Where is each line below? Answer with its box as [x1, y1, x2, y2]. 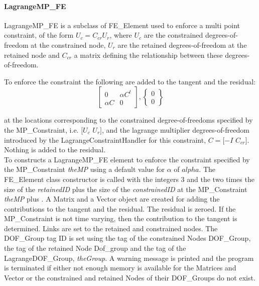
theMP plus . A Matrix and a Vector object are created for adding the [4, 194, 220, 204]
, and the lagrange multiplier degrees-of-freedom [102, 124, 249, 135]
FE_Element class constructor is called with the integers [4, 173, 179, 184]
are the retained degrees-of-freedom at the [117, 39, 247, 50]
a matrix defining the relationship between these [74, 49, 223, 60]
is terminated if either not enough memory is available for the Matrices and [4, 262, 236, 273]
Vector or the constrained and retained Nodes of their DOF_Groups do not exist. [4, 272, 255, 282]
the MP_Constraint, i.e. [4, 124, 79, 135]
